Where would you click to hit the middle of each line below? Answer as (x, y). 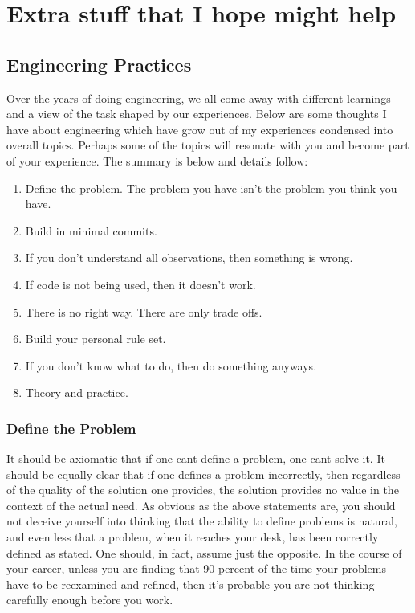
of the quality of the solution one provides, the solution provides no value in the (203, 490)
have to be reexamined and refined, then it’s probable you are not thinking (191, 584)
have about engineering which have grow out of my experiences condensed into (200, 129)
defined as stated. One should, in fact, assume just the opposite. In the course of (204, 552)
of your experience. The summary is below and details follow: (157, 160)
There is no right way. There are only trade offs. (144, 311)
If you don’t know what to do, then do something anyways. (171, 365)
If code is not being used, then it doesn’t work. (140, 284)
